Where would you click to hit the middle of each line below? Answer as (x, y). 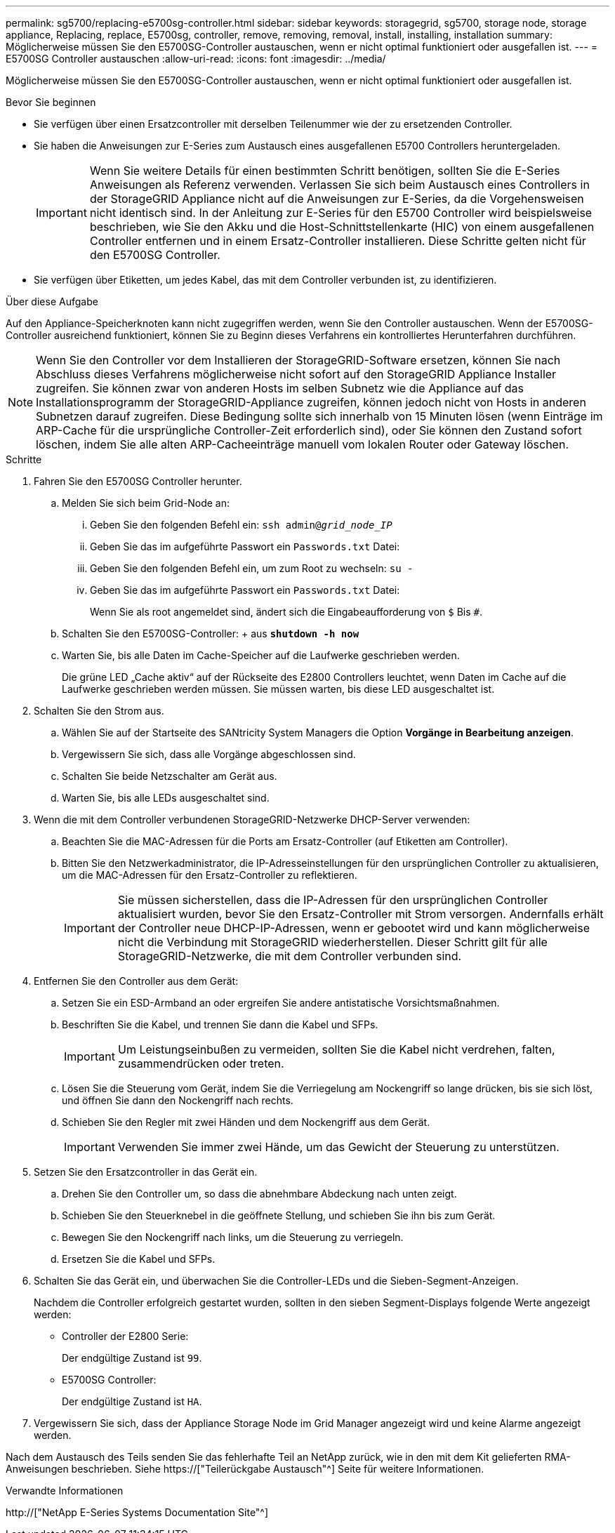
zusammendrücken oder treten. (201, 1063)
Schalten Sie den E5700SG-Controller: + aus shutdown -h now (211, 633)
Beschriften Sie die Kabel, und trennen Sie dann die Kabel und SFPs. (220, 1024)
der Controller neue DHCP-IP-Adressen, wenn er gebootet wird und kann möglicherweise (353, 928)
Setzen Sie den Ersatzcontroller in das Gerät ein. (146, 1172)
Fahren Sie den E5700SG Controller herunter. (138, 481)
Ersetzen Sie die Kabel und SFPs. (139, 1259)
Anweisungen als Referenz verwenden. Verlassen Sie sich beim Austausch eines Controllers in (339, 185)
